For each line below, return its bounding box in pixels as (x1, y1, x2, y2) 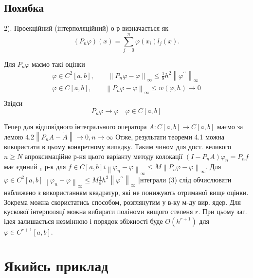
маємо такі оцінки (32, 59, 85, 69)
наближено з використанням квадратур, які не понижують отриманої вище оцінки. (4, 187, 249, 198)
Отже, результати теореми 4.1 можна (115, 131, 225, 141)
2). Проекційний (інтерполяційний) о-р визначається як (4, 23, 169, 33)
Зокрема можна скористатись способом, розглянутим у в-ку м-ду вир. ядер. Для (4, 197, 241, 207)
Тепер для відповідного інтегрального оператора (4, 121, 147, 132)
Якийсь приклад (4, 255, 108, 275)
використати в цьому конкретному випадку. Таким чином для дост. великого (4, 141, 232, 151)
